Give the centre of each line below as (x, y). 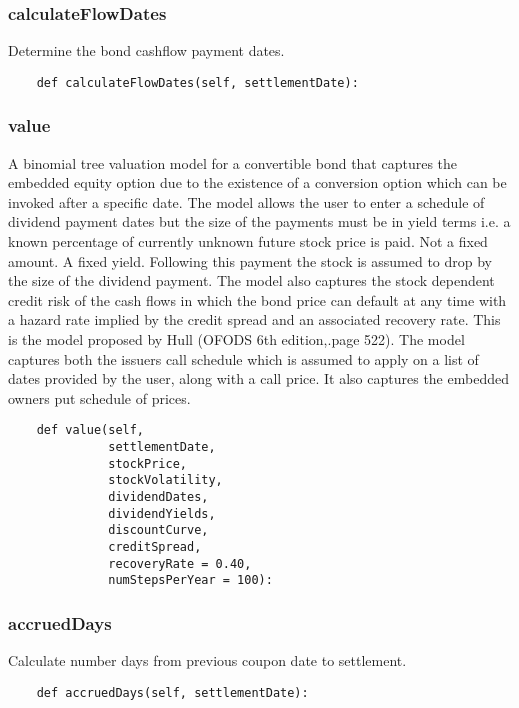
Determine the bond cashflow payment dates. (146, 50)
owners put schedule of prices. (99, 397)
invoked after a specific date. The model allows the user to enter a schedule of (246, 201)
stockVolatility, (165, 480)
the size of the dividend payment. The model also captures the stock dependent (251, 280)
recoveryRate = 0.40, (180, 563)
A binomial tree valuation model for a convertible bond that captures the (233, 162)
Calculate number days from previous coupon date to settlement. (207, 660)
